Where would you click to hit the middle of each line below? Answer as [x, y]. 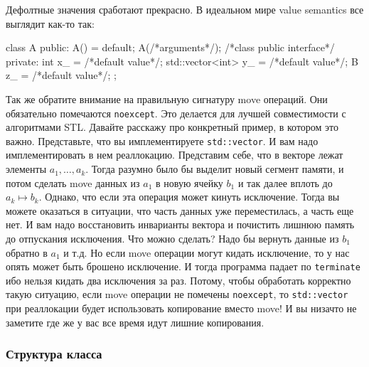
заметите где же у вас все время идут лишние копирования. [135, 322]
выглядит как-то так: [50, 23]
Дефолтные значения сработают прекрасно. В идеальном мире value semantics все [185, 9]
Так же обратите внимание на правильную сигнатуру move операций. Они [167, 99]
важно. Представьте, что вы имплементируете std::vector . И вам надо [162, 140]
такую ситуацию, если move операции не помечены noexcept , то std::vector [177, 294]
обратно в [27, 252]
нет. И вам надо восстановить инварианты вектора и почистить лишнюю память [180, 224]
